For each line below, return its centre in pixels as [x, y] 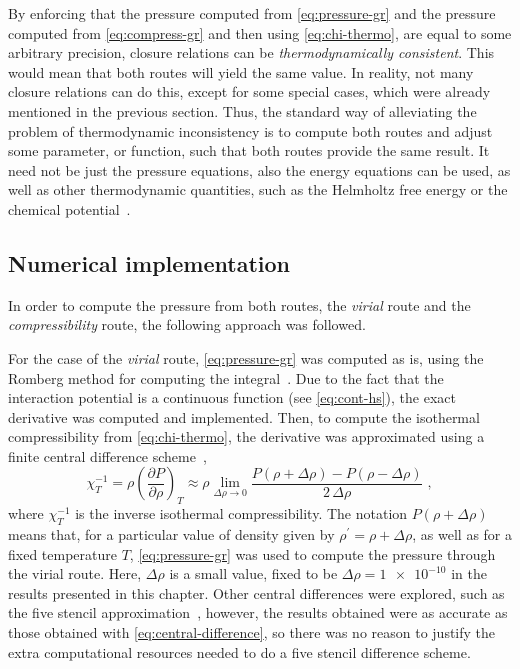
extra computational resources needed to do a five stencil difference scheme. [239, 651]
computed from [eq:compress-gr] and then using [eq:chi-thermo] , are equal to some [260, 32]
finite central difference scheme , [107, 455]
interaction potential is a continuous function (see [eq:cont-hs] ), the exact [232, 397]
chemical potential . [69, 208]
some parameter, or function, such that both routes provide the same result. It [249, 150]
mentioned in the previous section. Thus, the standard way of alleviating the [242, 110]
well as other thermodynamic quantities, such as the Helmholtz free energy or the [258, 189]
